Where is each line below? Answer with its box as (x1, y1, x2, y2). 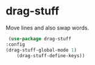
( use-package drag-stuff (8, 36, 71, 42)
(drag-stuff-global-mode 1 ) (5, 47, 77, 53)
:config (5, 41, 26, 48)
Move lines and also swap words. (5, 24, 90, 31)
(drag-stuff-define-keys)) (16, 52, 85, 58)
